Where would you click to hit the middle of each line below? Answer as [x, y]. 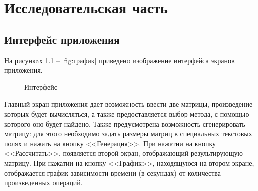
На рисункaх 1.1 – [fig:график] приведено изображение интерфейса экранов [119, 60]
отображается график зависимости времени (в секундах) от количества [112, 173]
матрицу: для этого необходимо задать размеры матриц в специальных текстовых [128, 133]
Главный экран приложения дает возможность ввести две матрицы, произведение [128, 104]
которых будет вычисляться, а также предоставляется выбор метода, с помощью [127, 113]
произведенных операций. [43, 183]
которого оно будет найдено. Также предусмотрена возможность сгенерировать [125, 123]
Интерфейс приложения [62, 39]
